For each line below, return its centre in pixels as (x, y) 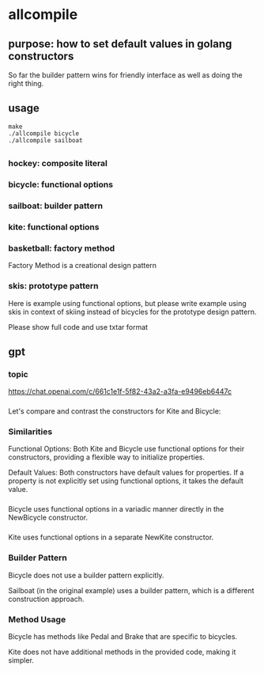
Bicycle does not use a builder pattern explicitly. (86, 575)
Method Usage (37, 619)
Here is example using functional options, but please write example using (127, 303)
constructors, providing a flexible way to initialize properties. (107, 457)
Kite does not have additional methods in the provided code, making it (122, 652)
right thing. (26, 83)
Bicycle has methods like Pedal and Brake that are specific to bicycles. (123, 636)
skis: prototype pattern (53, 286)
